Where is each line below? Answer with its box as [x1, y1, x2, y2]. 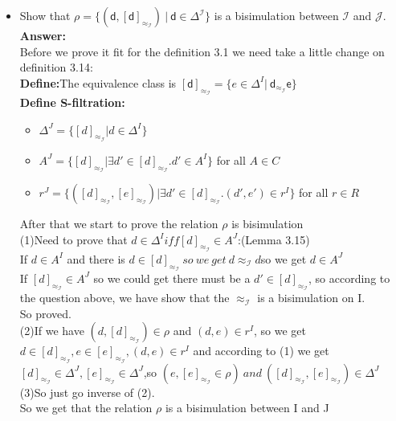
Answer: [19, 27, 66, 43]
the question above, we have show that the [19, 289, 230, 306]
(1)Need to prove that [19, 231, 128, 247]
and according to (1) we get [193, 342, 329, 359]
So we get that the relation [19, 399, 153, 416]
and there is [67, 250, 125, 267]
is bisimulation [231, 215, 304, 231]
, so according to [308, 269, 390, 286]
